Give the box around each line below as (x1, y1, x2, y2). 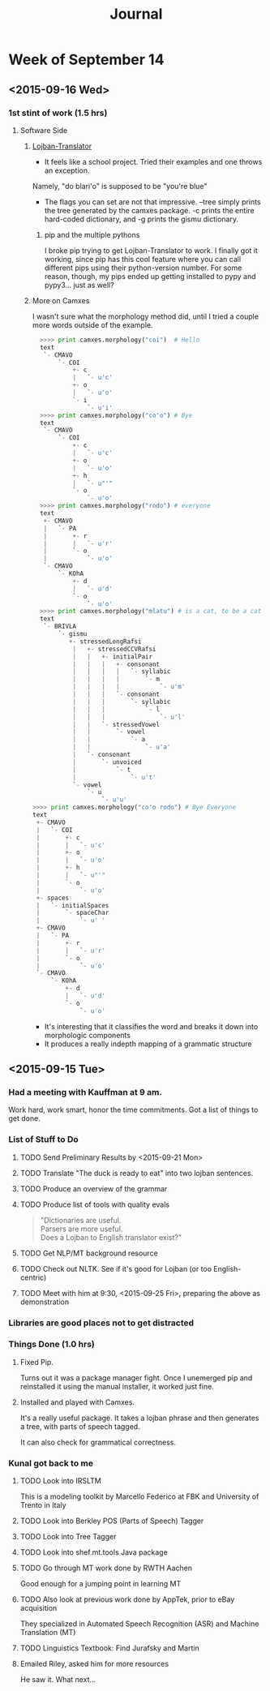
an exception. (44, 165, 91, 175)
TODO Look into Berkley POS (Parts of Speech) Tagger (19, 1516, 204, 1526)
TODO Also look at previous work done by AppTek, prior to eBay (19, 1594, 235, 1604)
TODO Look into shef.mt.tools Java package (19, 1547, 168, 1557)
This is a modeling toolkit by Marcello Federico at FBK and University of (19, 1491, 259, 1501)
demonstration (19, 1297, 70, 1307)
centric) (19, 1273, 47, 1282)
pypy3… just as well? (44, 280, 115, 290)
